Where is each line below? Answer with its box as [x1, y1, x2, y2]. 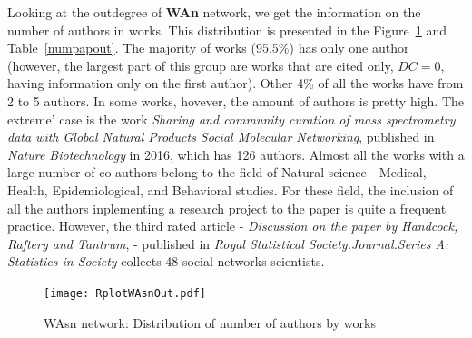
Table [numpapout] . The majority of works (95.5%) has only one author [7, 38, 409, 57]
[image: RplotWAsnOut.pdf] [44, 286, 206, 300]
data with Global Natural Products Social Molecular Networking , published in [7, 127, 435, 146]
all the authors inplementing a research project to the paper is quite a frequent [7, 198, 447, 217]
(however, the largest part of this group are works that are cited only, [7, 55, 394, 75]
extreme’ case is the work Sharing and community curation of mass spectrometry [7, 109, 456, 128]
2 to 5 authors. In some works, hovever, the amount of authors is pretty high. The [7, 91, 465, 110]
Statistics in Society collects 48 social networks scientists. [7, 252, 325, 271]
